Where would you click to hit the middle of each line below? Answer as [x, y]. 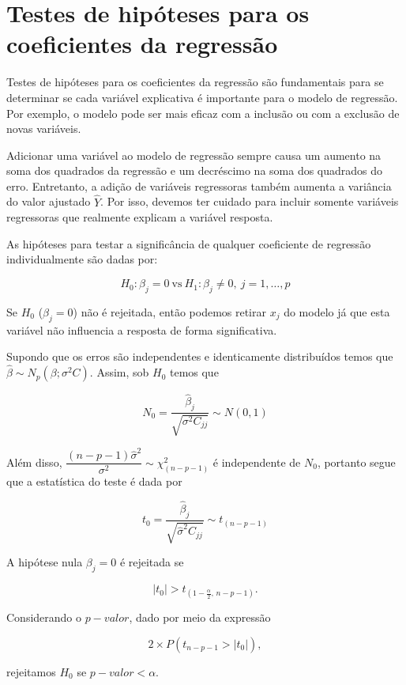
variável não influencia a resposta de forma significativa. [142, 329]
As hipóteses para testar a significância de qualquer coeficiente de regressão [189, 243]
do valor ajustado [49, 201]
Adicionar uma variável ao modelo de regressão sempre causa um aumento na [194, 155]
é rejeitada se [152, 562]
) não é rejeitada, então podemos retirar [169, 311]
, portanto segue [356, 462]
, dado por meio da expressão [200, 617]
